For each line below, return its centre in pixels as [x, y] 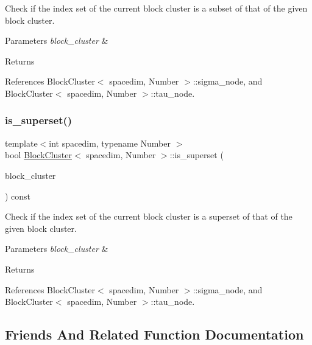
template [21, 143]
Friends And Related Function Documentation [154, 334]
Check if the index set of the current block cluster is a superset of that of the [149, 216]
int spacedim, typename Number [110, 143]
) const [18, 196]
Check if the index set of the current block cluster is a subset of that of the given [156, 8]
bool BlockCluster [38, 155]
